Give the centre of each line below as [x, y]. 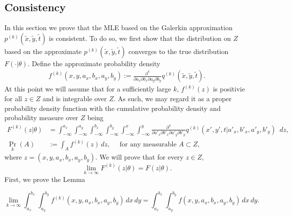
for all [13, 99]
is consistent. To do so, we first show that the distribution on [140, 38]
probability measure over [41, 117]
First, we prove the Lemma [45, 179]
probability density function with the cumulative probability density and [113, 108]
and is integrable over [75, 99]
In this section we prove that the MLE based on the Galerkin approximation [119, 27]
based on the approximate [43, 51]
